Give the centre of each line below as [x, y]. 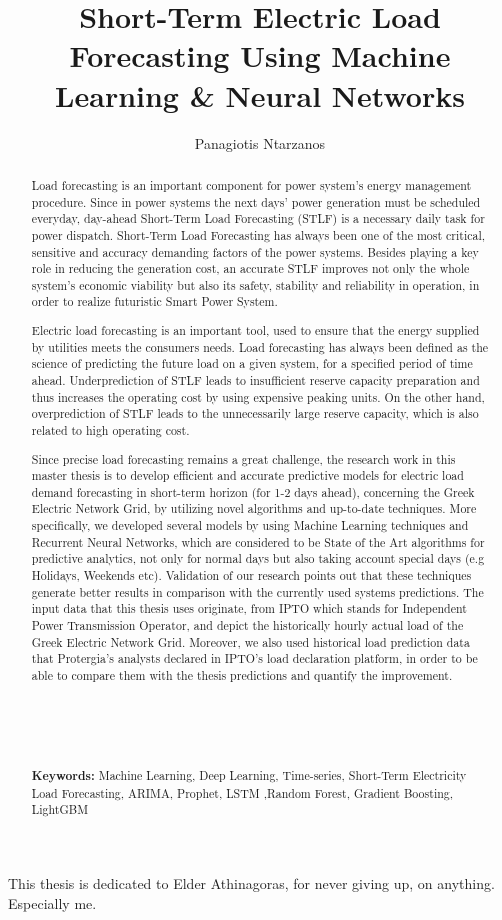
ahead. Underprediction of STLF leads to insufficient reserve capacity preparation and [255, 380]
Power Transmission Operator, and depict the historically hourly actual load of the [247, 625]
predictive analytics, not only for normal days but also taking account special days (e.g [258, 558]
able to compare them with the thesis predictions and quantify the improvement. [242, 675]
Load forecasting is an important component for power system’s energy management [251, 184]
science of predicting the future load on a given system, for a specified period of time [252, 363]
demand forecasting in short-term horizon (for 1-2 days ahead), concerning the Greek [253, 491]
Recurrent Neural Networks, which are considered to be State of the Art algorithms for [258, 541]
